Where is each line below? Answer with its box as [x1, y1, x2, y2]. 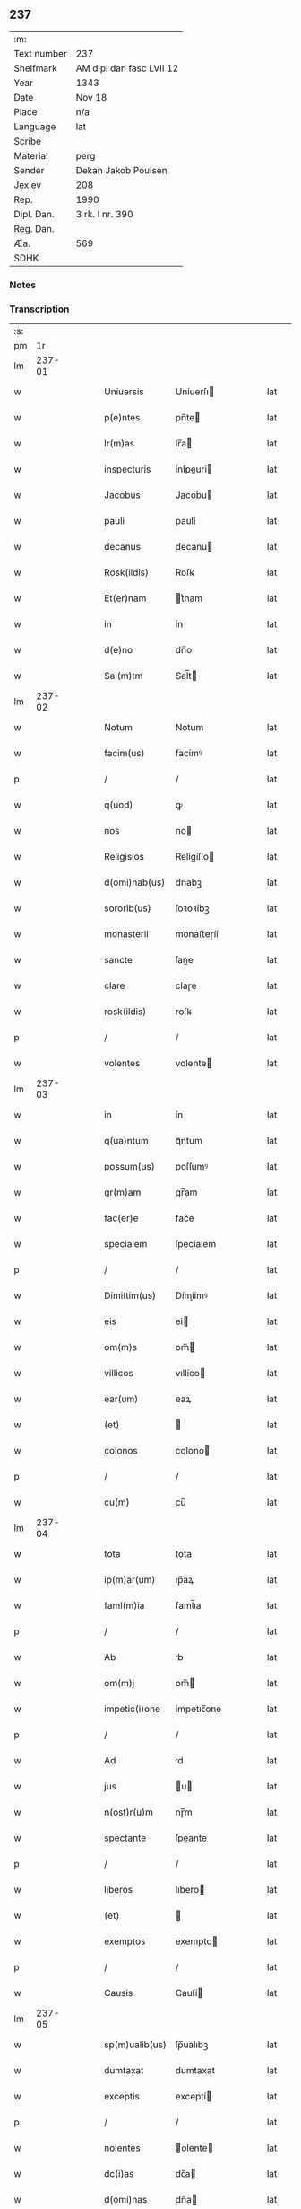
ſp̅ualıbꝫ [175, 2038, 209, 2051]
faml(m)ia [104, 1599, 145, 1612]
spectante [104, 1832, 147, 1844]
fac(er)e [104, 1212, 139, 1224]
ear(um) [104, 1392, 139, 1405]
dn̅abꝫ [175, 876, 202, 888]
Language [13, 120, 56, 133]
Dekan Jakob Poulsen [75, 163, 168, 176]
